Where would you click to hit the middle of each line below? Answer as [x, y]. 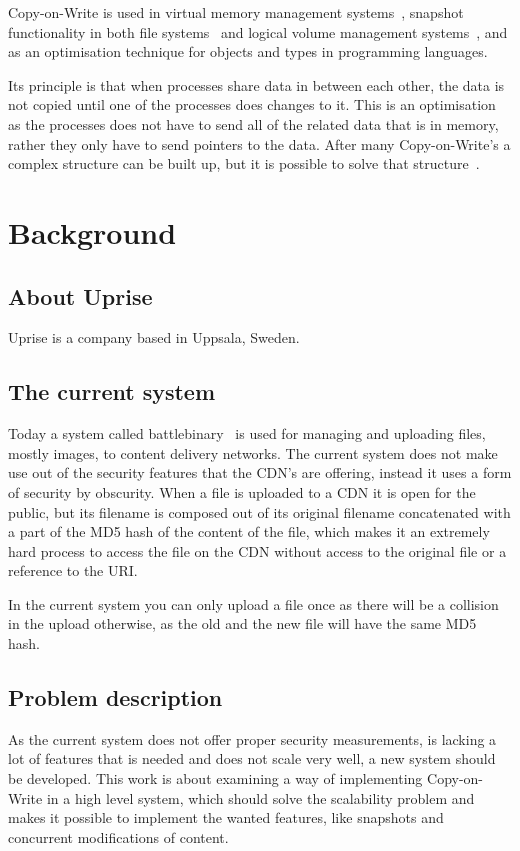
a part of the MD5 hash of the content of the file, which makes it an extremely [249, 531]
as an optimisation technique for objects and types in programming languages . [248, 51]
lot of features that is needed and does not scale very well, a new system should [252, 758]
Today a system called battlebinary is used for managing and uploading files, [247, 433]
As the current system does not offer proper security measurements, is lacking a [252, 738]
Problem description [115, 697]
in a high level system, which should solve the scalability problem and [260, 797]
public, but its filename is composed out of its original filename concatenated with [259, 511]
